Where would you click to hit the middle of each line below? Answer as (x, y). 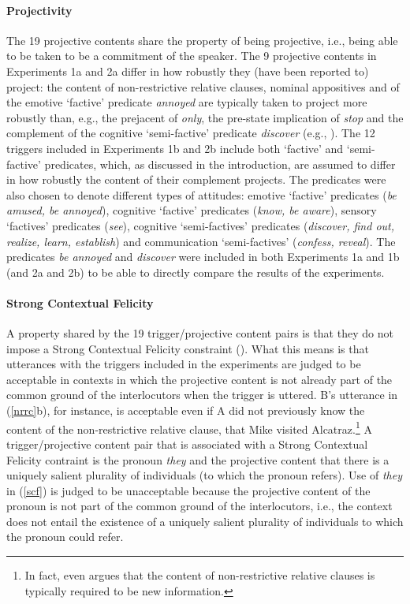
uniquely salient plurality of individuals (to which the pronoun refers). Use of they (204, 475)
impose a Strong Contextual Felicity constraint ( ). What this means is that (188, 348)
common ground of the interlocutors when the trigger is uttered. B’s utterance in (202, 395)
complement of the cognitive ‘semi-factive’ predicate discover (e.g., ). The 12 (191, 133)
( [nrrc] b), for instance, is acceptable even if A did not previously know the (186, 410)
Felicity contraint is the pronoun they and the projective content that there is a (198, 459)
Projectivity (39, 10)
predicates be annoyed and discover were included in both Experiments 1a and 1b (203, 257)
